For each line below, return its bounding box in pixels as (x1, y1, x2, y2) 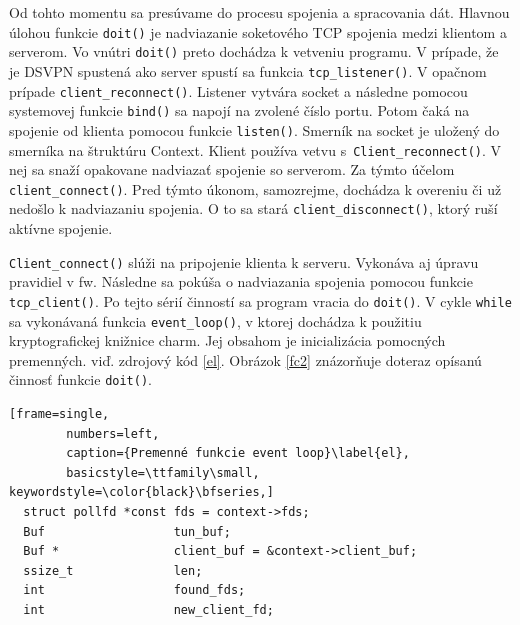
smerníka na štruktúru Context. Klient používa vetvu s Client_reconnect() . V (9, 139, 502, 160)
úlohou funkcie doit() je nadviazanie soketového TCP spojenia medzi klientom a (9, 21, 507, 42)
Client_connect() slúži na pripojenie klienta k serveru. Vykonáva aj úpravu (9, 251, 479, 272)
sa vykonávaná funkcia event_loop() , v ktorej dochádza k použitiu (9, 310, 422, 331)
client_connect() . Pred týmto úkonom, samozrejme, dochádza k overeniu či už (9, 178, 502, 199)
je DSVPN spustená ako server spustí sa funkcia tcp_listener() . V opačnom (9, 60, 487, 81)
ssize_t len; (23, 563, 203, 578)
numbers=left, (66, 426, 160, 441)
